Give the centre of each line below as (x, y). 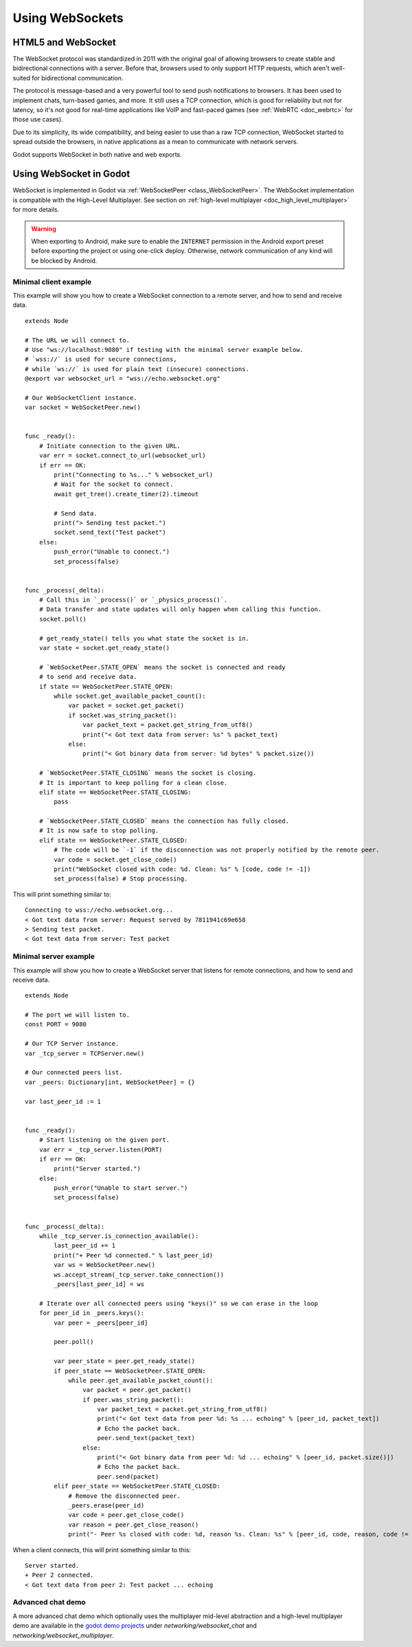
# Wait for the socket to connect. (114, 484)
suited (22, 78)
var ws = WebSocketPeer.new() (105, 1265)
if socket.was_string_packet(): (123, 715)
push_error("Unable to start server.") (121, 1188)
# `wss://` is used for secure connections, (101, 360)
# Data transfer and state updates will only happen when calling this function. (180, 609)
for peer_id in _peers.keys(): (92, 1313)
